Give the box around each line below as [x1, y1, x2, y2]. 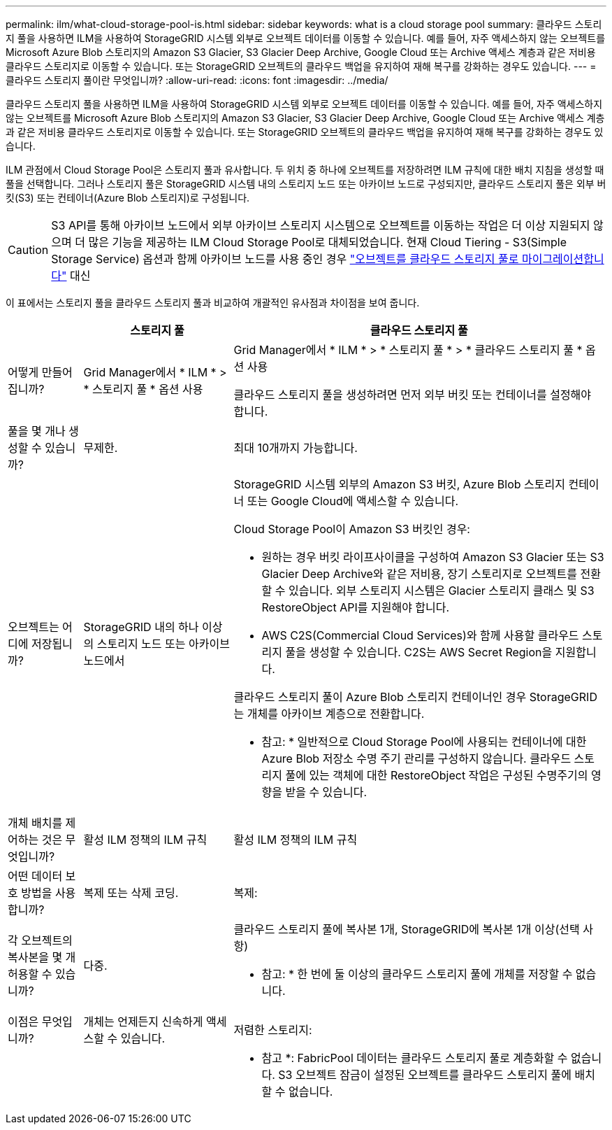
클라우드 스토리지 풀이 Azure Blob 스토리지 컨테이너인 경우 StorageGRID [233, 690, 597, 704]
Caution [8, 243, 49, 257]
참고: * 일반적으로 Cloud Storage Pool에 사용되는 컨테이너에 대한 [261, 735, 587, 749]
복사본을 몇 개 [8, 950, 76, 964]
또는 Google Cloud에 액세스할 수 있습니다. [247, 494, 459, 508]
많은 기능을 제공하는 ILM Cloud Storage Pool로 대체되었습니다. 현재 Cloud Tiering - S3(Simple [88, 235, 567, 249]
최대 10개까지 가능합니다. [233, 441, 358, 455]
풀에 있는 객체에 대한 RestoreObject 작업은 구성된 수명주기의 [285, 768, 588, 782]
